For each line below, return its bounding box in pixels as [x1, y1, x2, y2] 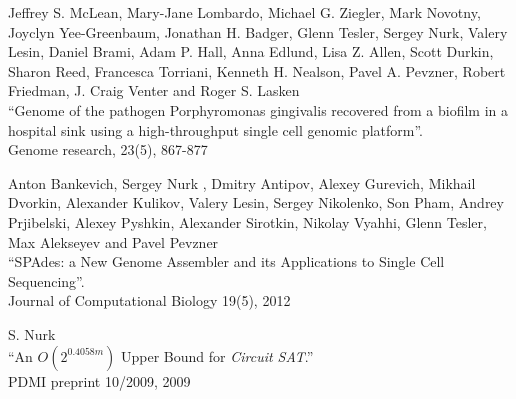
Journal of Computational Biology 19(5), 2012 [8, 290, 291, 311]
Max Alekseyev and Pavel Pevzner [8, 231, 219, 252]
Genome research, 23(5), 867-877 [8, 139, 208, 160]
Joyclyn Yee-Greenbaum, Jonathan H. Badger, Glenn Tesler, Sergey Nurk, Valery [8, 21, 508, 42]
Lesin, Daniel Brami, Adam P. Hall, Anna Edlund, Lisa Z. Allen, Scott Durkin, [8, 41, 494, 62]
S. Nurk [8, 323, 56, 344]
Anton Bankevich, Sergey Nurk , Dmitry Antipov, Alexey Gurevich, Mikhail [8, 172, 476, 193]
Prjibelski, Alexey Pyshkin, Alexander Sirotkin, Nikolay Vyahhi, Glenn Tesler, [8, 211, 487, 232]
